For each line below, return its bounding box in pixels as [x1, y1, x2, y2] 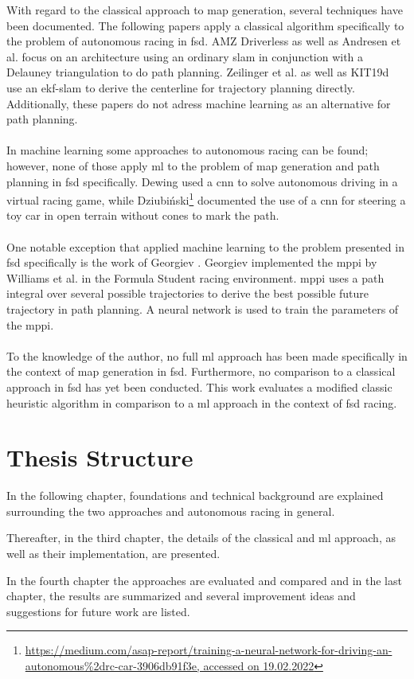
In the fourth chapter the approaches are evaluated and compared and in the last [6, 572, 402, 588]
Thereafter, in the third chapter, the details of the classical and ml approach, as [6, 529, 396, 546]
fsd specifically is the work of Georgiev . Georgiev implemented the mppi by [6, 254, 377, 271]
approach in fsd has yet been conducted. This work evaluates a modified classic [6, 378, 393, 395]
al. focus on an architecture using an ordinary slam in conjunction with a [6, 48, 364, 64]
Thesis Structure [6, 441, 193, 474]
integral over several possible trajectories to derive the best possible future [6, 285, 369, 302]
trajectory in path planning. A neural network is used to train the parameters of [6, 300, 399, 317]
